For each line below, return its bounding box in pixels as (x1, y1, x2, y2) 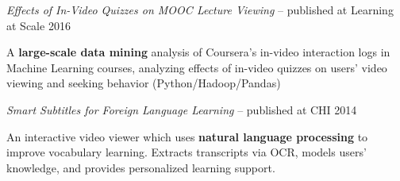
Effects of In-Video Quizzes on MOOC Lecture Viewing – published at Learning (6, 2, 394, 17)
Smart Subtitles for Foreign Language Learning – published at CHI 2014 (6, 101, 357, 117)
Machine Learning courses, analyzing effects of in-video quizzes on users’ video (6, 59, 387, 75)
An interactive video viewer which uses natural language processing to (6, 128, 368, 144)
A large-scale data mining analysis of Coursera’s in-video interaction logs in (6, 44, 390, 60)
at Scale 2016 (6, 17, 71, 33)
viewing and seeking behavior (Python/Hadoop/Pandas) (6, 75, 281, 91)
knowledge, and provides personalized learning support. (6, 159, 275, 175)
